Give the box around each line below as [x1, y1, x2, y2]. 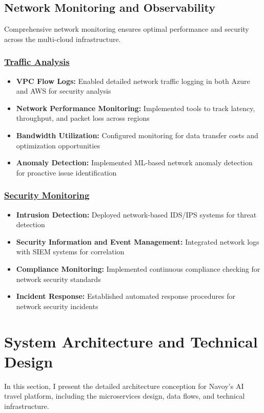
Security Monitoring [4, 189, 90, 202]
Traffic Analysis [4, 55, 70, 68]
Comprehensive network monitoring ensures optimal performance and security [4, 24, 249, 34]
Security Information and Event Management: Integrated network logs [16, 236, 259, 247]
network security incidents [16, 300, 98, 311]
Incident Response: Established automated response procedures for [16, 291, 235, 301]
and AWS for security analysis [16, 85, 111, 96]
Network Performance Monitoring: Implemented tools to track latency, [16, 102, 255, 113]
